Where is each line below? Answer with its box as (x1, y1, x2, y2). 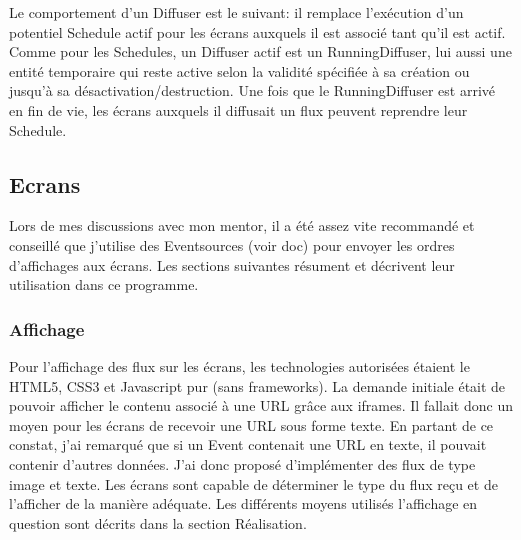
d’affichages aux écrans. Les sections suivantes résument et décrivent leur (9, 254, 455, 275)
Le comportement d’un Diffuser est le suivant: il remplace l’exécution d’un (9, 2, 464, 22)
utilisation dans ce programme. (9, 274, 199, 295)
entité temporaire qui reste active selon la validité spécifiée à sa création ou (9, 60, 470, 81)
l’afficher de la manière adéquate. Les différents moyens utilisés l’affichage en (9, 493, 478, 514)
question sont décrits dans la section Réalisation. (9, 512, 307, 533)
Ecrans (9, 168, 81, 199)
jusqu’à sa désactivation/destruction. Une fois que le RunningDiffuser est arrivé (9, 80, 496, 101)
